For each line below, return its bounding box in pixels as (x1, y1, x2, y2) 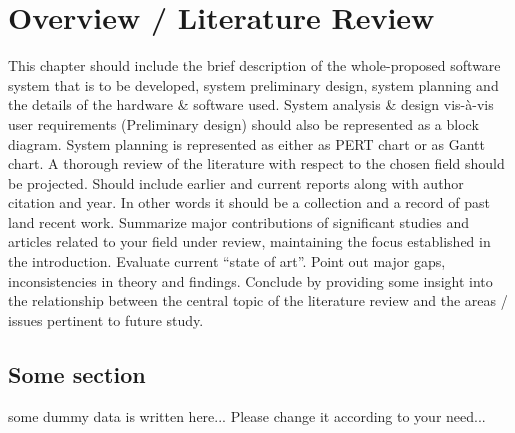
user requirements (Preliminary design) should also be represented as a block (8, 113, 479, 134)
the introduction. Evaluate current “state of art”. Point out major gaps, (8, 251, 446, 272)
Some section (8, 358, 146, 389)
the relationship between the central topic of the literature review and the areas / (8, 290, 508, 311)
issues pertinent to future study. (8, 309, 204, 330)
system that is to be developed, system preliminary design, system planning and (8, 74, 499, 95)
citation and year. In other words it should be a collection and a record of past (8, 192, 490, 213)
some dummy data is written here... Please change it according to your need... (8, 405, 486, 426)
